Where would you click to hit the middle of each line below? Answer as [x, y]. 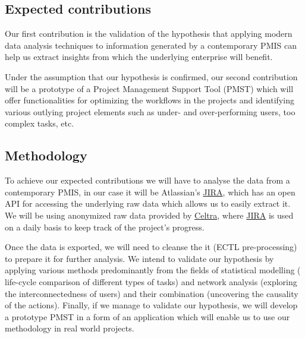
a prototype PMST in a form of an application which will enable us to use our [147, 316]
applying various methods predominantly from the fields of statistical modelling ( [153, 270]
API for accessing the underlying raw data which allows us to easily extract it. [148, 203]
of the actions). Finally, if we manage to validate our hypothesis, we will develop [151, 305]
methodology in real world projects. [70, 328]
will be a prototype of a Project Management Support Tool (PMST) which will [149, 88]
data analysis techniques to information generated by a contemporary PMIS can [151, 45]
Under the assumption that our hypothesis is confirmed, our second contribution [151, 76]
